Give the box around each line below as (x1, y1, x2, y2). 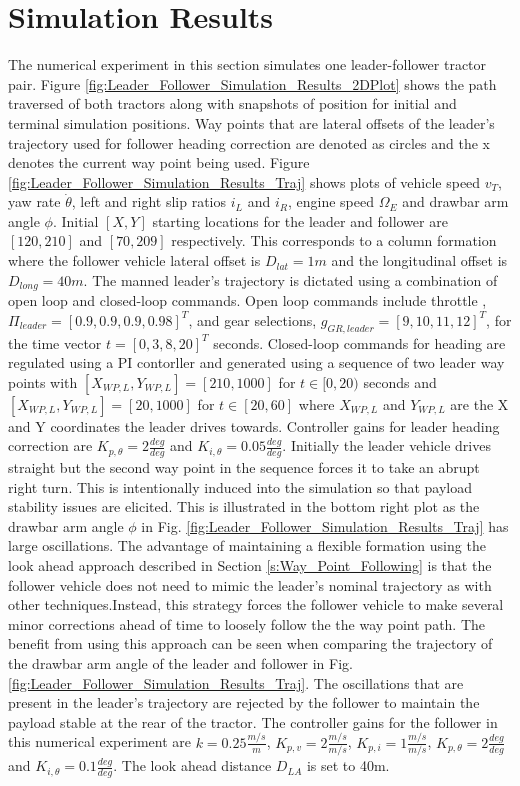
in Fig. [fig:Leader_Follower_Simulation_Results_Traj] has (141, 515, 509, 536)
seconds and (363, 371, 437, 392)
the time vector (8, 332, 102, 353)
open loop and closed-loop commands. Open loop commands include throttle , (8, 290, 487, 311)
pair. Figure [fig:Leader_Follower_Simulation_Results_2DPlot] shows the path (8, 73, 497, 94)
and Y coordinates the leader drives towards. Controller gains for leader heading (8, 415, 500, 436)
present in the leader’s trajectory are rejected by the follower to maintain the (8, 692, 480, 713)
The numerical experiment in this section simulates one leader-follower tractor (8, 54, 487, 75)
